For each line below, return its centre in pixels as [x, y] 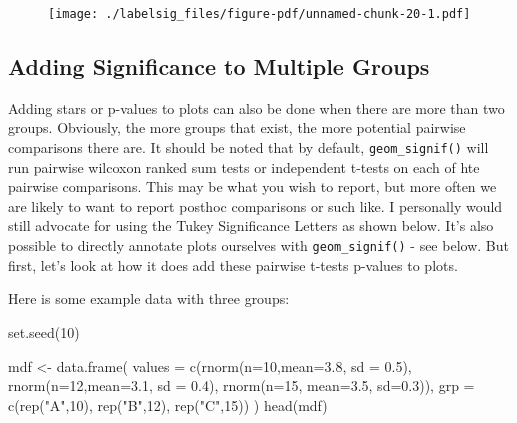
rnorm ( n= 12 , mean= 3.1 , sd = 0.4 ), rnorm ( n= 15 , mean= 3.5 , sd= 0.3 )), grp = [241, 385]
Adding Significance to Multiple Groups [219, 66]
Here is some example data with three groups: [149, 298]
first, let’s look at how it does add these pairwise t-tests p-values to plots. [233, 264]
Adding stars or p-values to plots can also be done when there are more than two [256, 107]
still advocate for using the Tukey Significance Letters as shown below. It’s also [251, 225]
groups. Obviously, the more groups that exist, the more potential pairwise [237, 127]
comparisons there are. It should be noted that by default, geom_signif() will [248, 147]
